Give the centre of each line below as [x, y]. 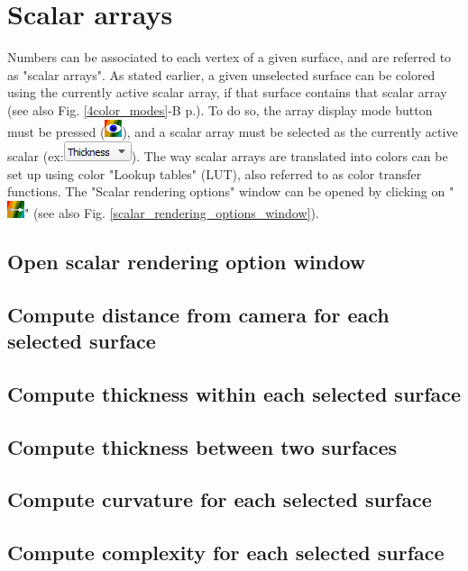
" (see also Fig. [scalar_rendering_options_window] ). [172, 212]
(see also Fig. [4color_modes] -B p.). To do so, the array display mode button [220, 109]
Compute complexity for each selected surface [226, 553]
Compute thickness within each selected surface [234, 393]
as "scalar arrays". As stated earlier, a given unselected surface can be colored [221, 74]
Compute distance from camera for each [198, 314]
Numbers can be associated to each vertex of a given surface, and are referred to [229, 57]
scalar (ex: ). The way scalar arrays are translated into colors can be [228, 156]
